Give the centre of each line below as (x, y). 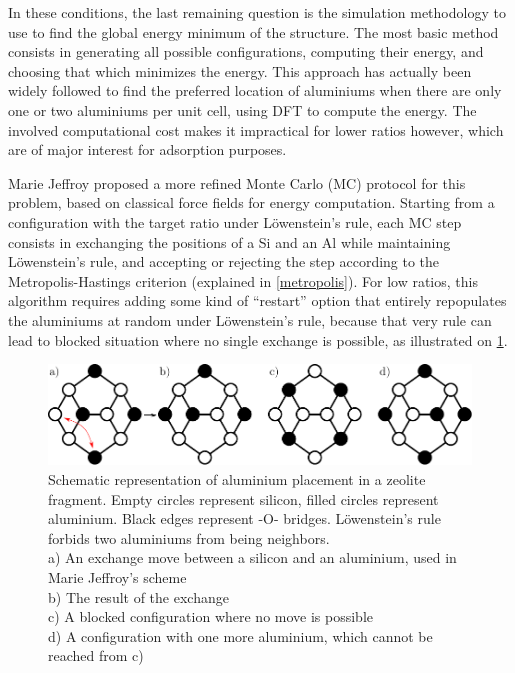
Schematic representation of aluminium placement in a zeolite (237, 478)
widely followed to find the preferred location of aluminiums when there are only (255, 90)
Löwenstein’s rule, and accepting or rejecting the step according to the (224, 261)
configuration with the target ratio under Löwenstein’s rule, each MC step (235, 221)
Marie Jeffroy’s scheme (117, 576)
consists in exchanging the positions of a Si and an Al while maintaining (229, 241)
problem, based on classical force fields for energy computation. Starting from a (251, 202)
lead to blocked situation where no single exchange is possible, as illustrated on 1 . (258, 339)
